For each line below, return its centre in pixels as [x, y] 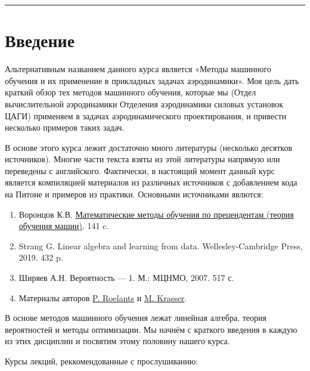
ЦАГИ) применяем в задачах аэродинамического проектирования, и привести [146, 115]
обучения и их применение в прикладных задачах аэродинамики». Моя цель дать [152, 80]
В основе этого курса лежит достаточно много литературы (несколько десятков [149, 147]
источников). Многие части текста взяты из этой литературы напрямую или [142, 159]
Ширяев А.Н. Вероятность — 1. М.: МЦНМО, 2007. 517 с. [126, 278]
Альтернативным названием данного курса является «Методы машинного [138, 69]
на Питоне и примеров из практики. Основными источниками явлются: [134, 194]
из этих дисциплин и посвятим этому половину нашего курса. [117, 341]
